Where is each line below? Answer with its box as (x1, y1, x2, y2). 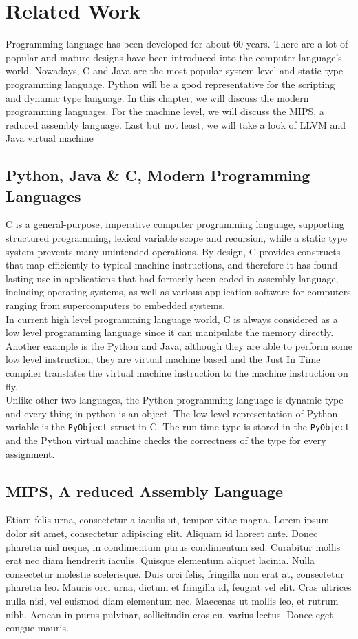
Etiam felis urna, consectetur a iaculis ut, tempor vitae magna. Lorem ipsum (6, 512, 330, 527)
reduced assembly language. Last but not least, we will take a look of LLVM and (6, 117, 346, 132)
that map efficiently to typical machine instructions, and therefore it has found (6, 258, 338, 272)
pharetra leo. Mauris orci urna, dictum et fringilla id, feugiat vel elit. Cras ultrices (6, 580, 352, 594)
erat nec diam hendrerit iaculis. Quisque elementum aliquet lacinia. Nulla (6, 553, 315, 567)
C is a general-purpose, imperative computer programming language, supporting (6, 217, 344, 231)
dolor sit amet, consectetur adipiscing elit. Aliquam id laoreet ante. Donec (6, 526, 318, 541)
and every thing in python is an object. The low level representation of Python (6, 406, 338, 420)
